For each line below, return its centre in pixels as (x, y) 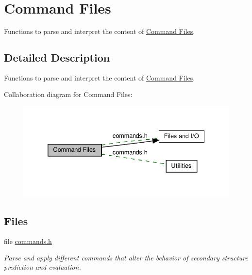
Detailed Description (57, 57)
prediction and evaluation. (42, 267)
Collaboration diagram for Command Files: (68, 94)
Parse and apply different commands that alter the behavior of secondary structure (126, 257)
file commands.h (28, 241)
